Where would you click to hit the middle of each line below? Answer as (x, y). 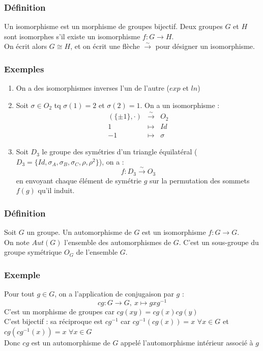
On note (17, 242)
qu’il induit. (56, 190)
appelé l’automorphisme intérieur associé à (187, 342)
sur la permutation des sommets (200, 180)
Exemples (24, 69)
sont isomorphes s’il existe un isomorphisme (72, 36)
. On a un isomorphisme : (180, 105)
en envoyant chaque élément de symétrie (79, 180)
